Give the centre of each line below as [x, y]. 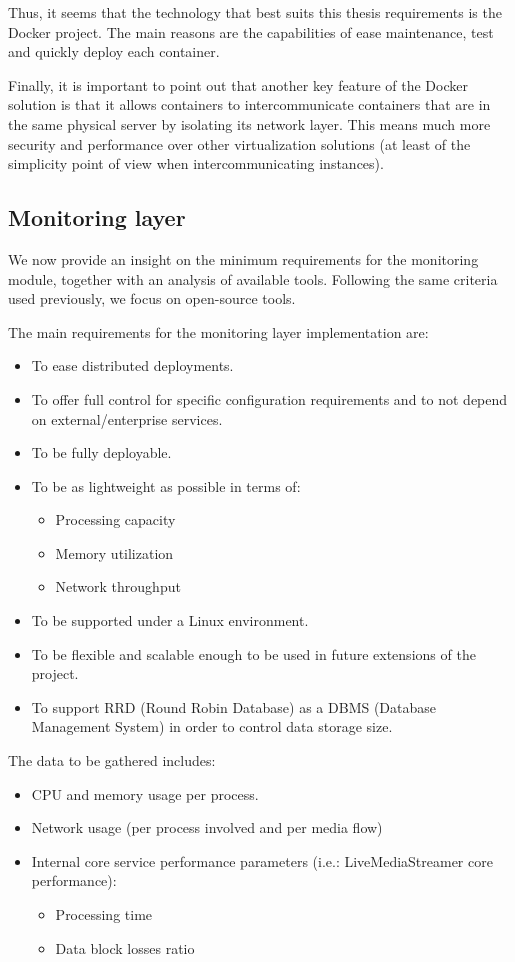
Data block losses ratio [125, 947]
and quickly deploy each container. [114, 51]
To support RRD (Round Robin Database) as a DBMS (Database [234, 706]
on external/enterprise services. [127, 418]
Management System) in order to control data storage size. [212, 726]
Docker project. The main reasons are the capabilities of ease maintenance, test [251, 31]
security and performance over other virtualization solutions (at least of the [239, 143]
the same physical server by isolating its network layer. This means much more [249, 123]
